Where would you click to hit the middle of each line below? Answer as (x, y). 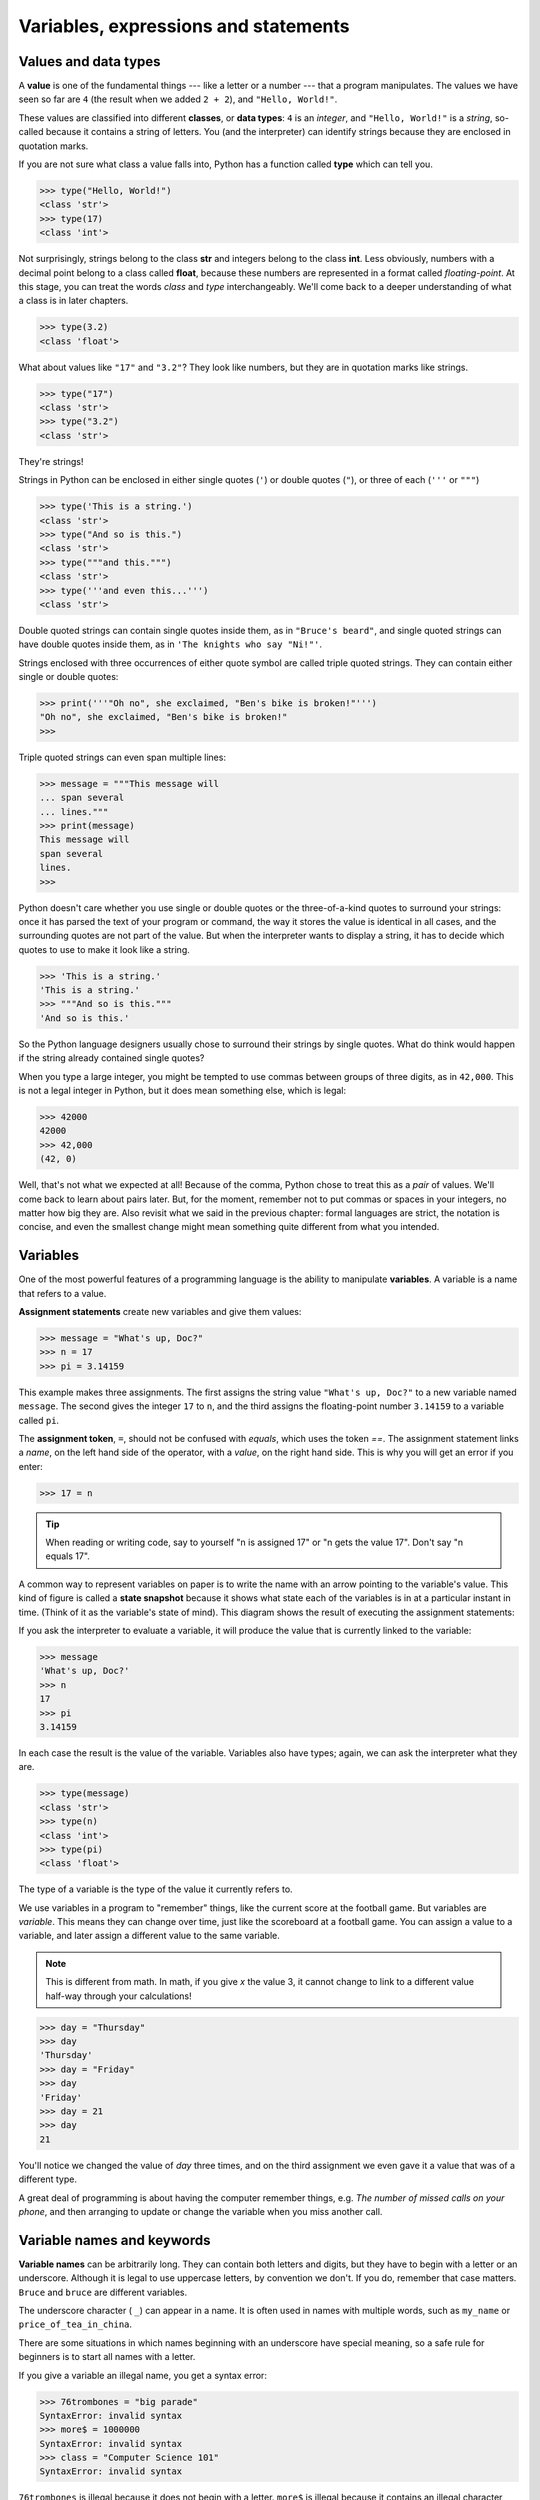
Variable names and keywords (114, 2240)
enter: (31, 1466)
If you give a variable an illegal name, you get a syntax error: (142, 2375)
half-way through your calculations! (118, 1996)
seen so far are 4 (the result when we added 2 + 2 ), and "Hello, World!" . (178, 99)
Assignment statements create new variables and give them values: (160, 1312)
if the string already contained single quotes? (111, 1058)
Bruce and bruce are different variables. (103, 2292)
